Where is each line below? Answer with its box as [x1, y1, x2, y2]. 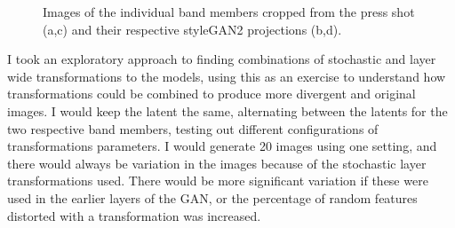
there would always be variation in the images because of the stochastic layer [7, 153, 427, 172]
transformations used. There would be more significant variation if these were [7, 171, 428, 190]
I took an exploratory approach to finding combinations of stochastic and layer [7, 50, 436, 68]
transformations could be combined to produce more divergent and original [7, 84, 416, 103]
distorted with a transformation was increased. [7, 206, 261, 224]
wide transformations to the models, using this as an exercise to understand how [7, 67, 446, 85]
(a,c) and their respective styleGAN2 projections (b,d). [43, 20, 342, 38]
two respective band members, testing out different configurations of [7, 119, 379, 138]
